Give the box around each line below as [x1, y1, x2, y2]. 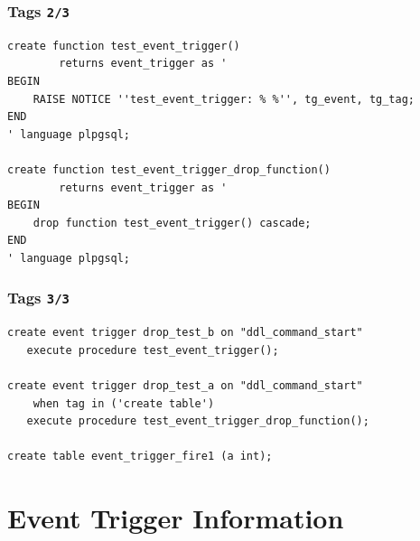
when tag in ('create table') [33, 396, 215, 410]
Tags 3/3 [7, 286, 70, 309]
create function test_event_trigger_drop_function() [7, 163, 331, 176]
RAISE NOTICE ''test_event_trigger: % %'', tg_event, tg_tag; [33, 92, 415, 106]
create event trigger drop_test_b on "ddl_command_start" [7, 326, 363, 340]
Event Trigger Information [7, 499, 344, 536]
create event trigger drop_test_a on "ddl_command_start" [7, 379, 363, 393]
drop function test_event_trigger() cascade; [33, 216, 312, 229]
